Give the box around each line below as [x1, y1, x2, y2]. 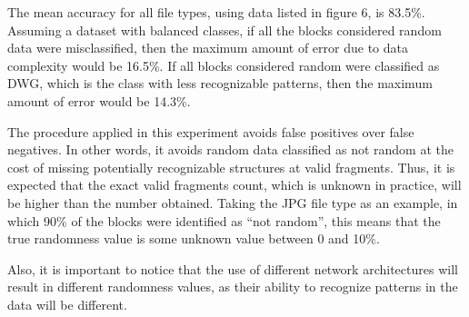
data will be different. [7, 294, 127, 313]
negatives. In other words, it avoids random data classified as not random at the [7, 140, 454, 159]
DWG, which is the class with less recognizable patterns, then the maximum [7, 74, 433, 93]
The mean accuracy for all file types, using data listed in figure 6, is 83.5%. [7, 3, 425, 21]
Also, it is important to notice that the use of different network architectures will [7, 259, 458, 278]
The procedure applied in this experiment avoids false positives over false [7, 122, 414, 141]
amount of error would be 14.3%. [7, 91, 191, 110]
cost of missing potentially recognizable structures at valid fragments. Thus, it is [7, 157, 455, 176]
